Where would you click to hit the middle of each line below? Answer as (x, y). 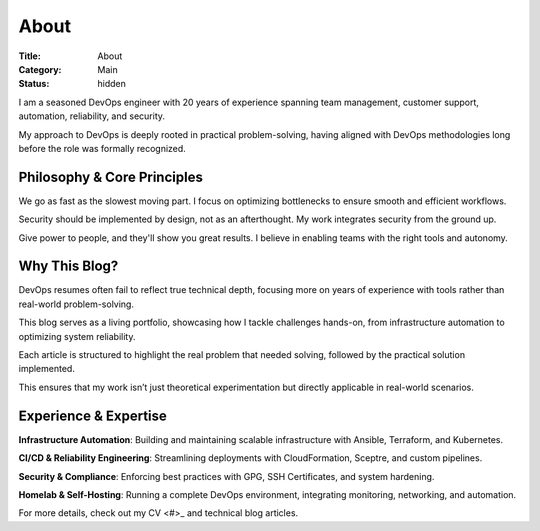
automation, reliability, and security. (91, 116)
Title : (30, 56)
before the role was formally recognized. (102, 148)
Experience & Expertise (92, 415)
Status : (34, 84)
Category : (40, 69)
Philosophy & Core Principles (111, 176)
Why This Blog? (68, 266)
